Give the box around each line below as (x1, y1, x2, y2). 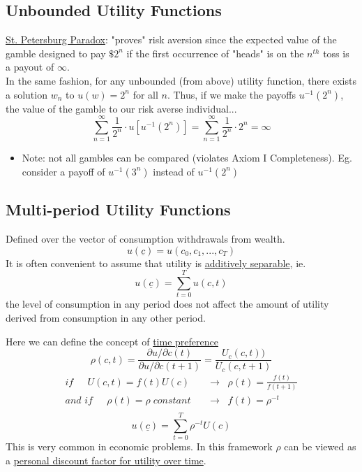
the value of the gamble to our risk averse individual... (6, 101, 237, 115)
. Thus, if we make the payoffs (167, 87, 296, 101)
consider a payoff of (22, 164, 105, 178)
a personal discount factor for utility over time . (6, 452, 206, 467)
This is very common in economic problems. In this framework (6, 439, 273, 454)
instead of (153, 164, 195, 178)
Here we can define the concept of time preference (6, 334, 218, 348)
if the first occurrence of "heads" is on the (126, 45, 304, 60)
